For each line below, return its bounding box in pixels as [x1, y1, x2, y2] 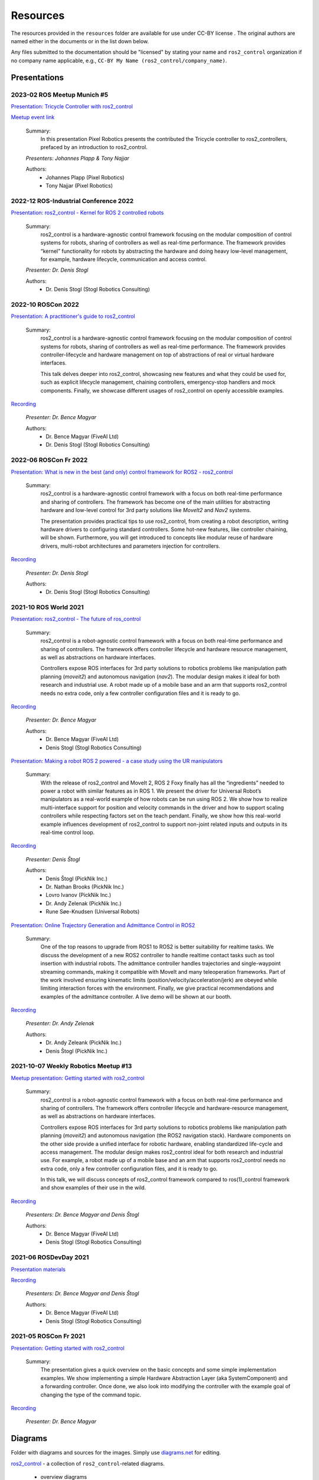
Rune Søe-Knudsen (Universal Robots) [45, 908, 140, 915]
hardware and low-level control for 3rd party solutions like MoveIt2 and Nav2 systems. [40, 507, 251, 514]
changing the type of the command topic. [40, 1391, 142, 1398]
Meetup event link [11, 114, 55, 121]
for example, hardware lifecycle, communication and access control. [40, 256, 207, 263]
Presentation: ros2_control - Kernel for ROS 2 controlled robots [11, 209, 164, 216]
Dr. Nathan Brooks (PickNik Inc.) [45, 883, 124, 890]
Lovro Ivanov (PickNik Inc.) [45, 892, 112, 899]
